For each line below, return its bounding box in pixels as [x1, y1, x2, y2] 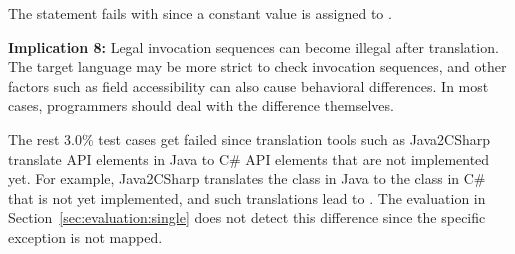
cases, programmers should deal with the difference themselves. [8, 95, 394, 116]
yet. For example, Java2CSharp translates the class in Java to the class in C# [8, 168, 486, 189]
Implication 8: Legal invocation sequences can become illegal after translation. [8, 36, 499, 57]
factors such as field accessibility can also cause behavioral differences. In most [8, 75, 489, 96]
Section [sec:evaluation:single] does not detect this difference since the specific [8, 207, 486, 228]
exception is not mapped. [8, 226, 163, 247]
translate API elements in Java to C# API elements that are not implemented [8, 148, 490, 169]
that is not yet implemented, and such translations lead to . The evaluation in [8, 187, 486, 208]
